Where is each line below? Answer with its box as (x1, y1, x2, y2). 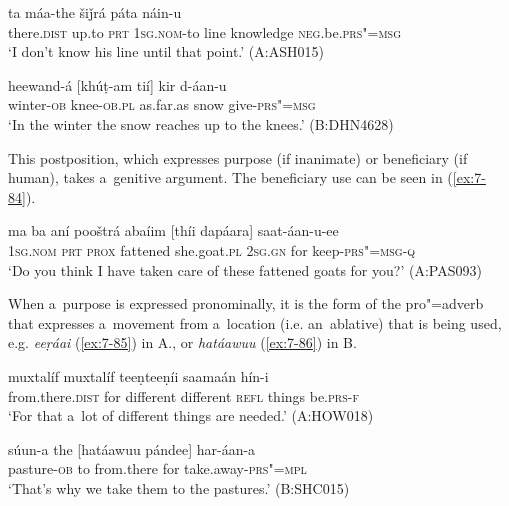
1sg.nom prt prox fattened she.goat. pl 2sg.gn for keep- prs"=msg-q (8, 239, 416, 260)
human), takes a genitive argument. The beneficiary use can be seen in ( (8, 167, 453, 188)
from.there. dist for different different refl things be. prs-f (8, 385, 359, 406)
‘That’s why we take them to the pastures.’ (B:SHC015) (8, 477, 350, 498)
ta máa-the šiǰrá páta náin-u (8, 2, 182, 22)
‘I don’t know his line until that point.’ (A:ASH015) (8, 41, 324, 62)
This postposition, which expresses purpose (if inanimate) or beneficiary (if (8, 147, 468, 168)
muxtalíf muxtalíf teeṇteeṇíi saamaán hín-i (8, 365, 269, 386)
